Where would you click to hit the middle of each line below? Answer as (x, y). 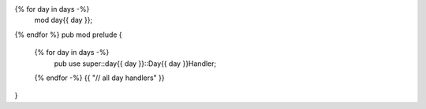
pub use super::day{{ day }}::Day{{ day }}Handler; (135, 64)
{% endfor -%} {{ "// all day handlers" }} (99, 78)
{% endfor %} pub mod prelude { (68, 35)
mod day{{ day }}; (64, 20)
